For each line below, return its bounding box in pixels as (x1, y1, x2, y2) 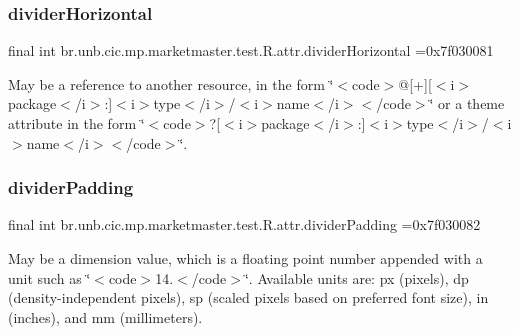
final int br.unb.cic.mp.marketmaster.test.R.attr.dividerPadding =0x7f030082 (8, 214, 481, 235)
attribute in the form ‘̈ (8, 113, 145, 133)
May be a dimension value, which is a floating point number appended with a (8, 248, 483, 268)
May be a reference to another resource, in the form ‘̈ (8, 73, 334, 94)
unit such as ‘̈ (8, 267, 91, 288)
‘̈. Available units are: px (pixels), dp (244, 267, 469, 288)
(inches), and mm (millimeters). (8, 306, 203, 327)
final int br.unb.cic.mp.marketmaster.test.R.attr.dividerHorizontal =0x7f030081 (8, 40, 494, 61)
